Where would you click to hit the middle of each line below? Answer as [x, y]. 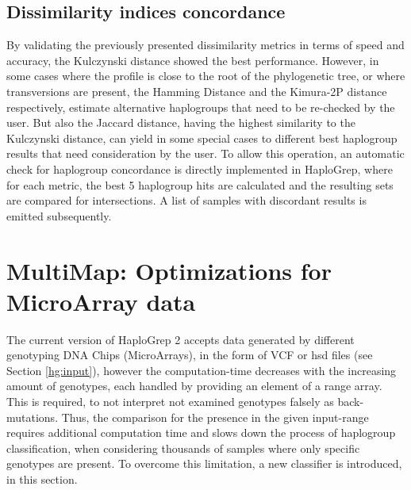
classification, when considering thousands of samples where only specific [183, 448]
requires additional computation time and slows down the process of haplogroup [201, 433]
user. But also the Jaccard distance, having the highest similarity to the [181, 122]
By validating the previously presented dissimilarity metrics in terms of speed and [205, 45]
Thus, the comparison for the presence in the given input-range [215, 417]
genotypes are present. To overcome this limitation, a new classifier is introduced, [204, 463]
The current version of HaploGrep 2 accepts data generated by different [181, 339]
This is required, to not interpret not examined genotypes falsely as [170, 402]
